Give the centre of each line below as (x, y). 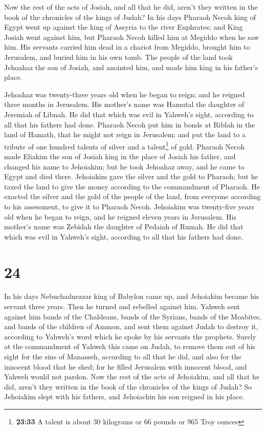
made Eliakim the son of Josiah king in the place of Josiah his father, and (120, 156)
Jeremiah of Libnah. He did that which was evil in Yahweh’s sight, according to (129, 114)
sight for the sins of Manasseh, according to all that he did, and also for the (123, 356)
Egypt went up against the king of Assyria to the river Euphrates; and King (124, 27)
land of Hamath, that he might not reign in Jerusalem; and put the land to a (125, 134)
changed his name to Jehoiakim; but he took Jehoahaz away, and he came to (124, 166)
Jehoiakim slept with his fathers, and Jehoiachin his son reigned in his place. (124, 396)
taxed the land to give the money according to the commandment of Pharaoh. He (132, 186)
